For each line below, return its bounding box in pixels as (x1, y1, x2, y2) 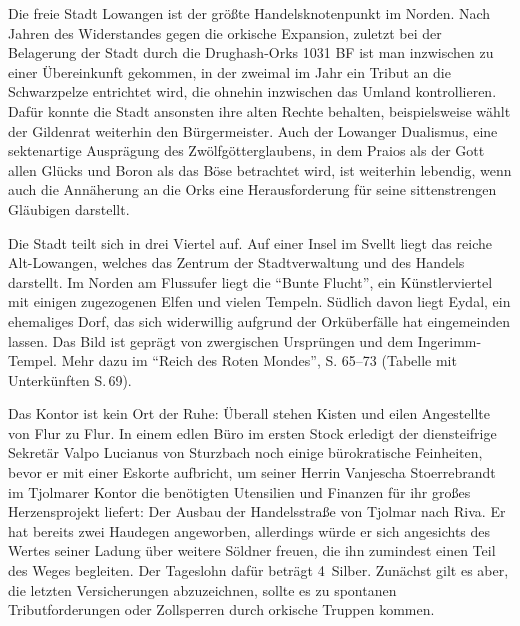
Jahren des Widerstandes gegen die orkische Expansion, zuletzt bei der (8, 22, 442, 43)
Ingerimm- (417, 330, 482, 351)
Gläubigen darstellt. (8, 198, 130, 219)
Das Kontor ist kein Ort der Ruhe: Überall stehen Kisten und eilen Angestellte (8, 403, 490, 424)
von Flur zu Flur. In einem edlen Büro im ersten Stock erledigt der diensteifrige (8, 422, 497, 443)
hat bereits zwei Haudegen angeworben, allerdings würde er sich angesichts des (8, 520, 491, 541)
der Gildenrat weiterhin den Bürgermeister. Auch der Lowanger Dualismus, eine (8, 120, 498, 141)
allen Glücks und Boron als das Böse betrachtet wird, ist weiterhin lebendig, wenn (8, 159, 512, 180)
